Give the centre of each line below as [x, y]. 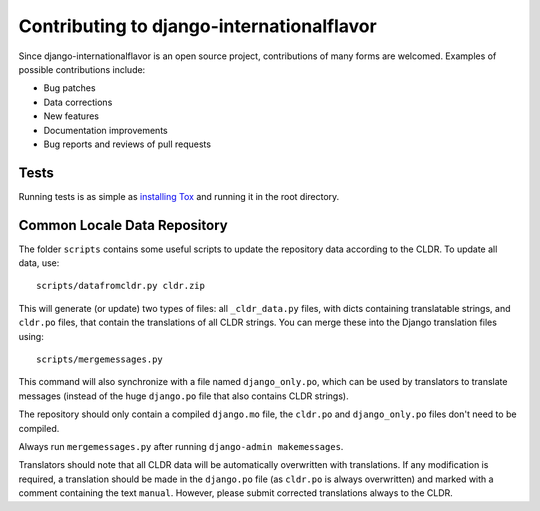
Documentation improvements [106, 130]
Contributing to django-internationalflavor [197, 26]
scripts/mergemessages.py [100, 359]
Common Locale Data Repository [123, 225]
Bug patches [69, 88]
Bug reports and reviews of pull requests [127, 144]
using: [31, 336]
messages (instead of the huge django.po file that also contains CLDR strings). [183, 396]
